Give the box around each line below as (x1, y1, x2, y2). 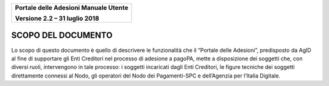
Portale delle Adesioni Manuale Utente (15, 4, 129, 12)
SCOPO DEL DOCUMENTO (11, 30, 113, 41)
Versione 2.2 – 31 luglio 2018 (15, 14, 100, 23)
